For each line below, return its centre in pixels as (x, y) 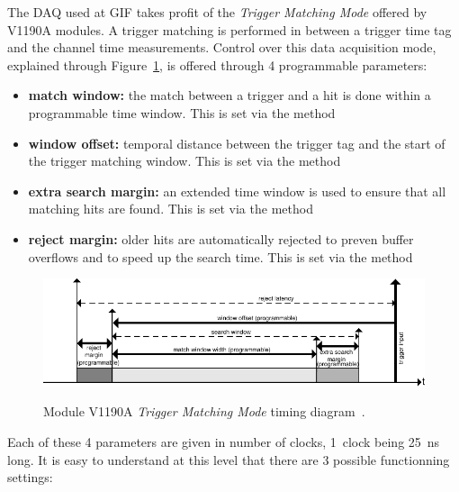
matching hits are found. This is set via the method (171, 209)
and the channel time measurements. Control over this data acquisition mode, (222, 47)
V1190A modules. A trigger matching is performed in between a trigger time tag (229, 29)
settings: (30, 477)
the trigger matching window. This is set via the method (184, 161)
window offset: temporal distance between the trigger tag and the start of (237, 143)
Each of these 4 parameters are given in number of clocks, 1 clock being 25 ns (224, 441)
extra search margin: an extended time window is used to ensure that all (237, 191)
